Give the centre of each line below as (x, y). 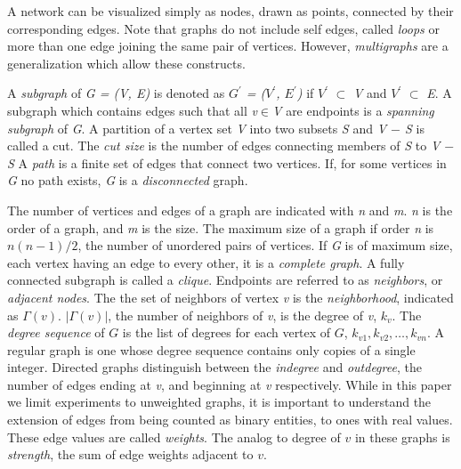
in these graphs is (402, 437)
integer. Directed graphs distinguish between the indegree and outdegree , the (214, 367)
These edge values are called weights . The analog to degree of (174, 437)
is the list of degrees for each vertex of (226, 332)
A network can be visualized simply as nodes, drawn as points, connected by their (230, 11)
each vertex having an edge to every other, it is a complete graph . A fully (206, 262)
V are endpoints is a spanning (353, 110)
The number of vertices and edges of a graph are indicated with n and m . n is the (230, 210)
